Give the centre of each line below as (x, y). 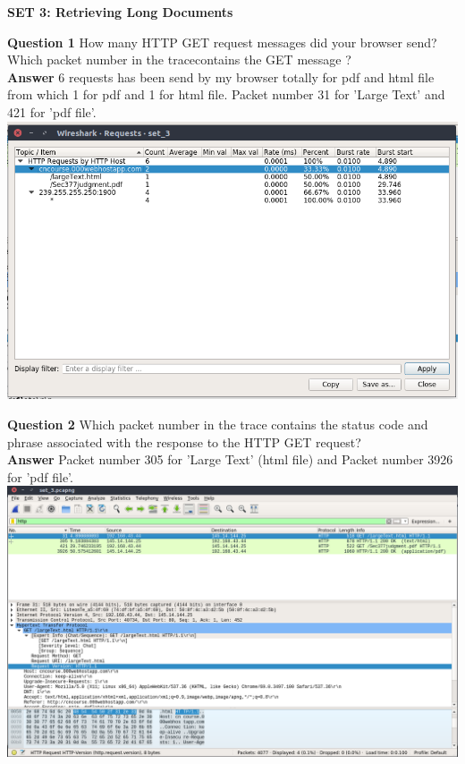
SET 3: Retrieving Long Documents (120, 12)
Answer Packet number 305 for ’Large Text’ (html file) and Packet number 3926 (230, 459)
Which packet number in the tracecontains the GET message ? (179, 59)
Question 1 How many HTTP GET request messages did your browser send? (222, 42)
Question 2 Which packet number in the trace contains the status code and (218, 424)
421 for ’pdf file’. (52, 111)
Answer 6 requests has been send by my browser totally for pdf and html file (221, 76)
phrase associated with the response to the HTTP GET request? (184, 441)
